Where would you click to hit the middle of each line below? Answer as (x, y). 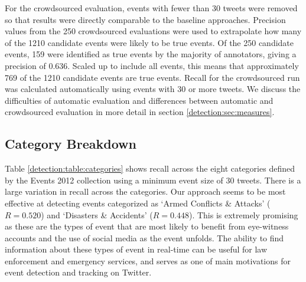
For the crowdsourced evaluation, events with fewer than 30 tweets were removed (151, 8)
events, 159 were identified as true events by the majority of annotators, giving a (151, 54)
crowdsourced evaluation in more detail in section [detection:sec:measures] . (140, 112)
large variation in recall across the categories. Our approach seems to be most (145, 191)
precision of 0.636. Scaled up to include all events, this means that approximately (152, 65)
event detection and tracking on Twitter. (78, 272)
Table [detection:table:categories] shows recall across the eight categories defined (150, 168)
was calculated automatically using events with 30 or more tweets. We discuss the (153, 89)
